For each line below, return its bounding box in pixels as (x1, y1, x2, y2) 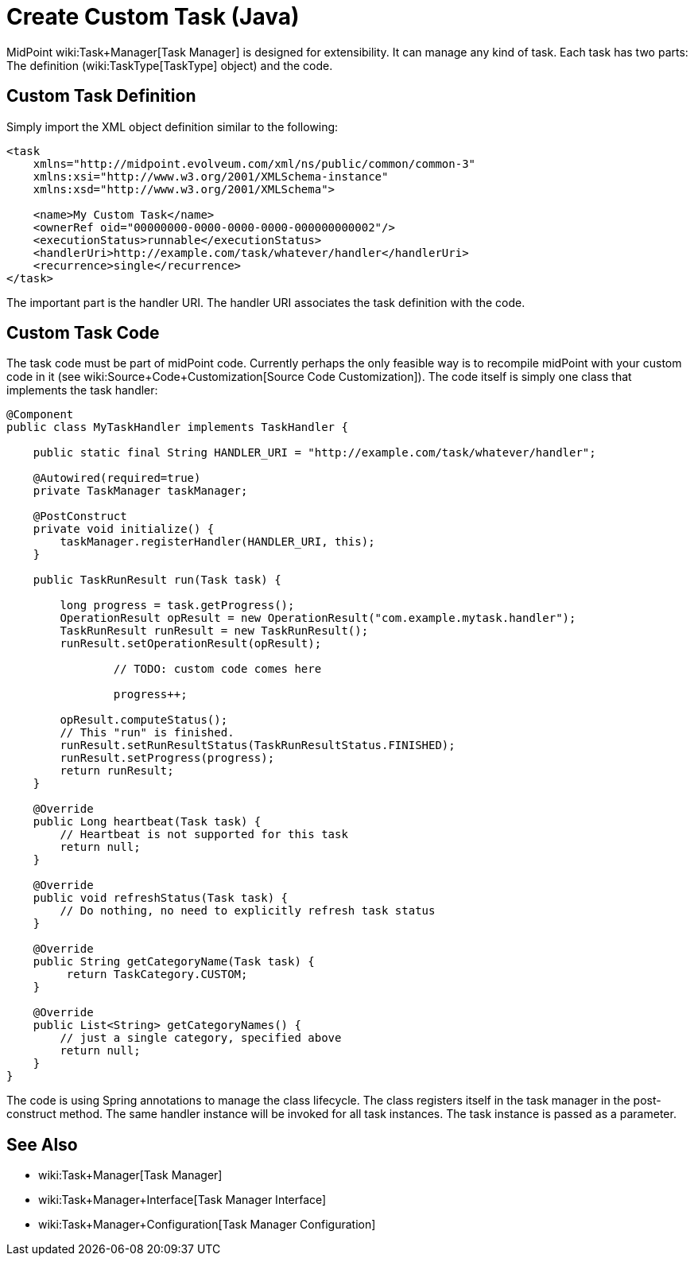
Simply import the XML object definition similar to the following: (6, 119, 339, 134)
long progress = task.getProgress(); (60, 599, 295, 612)
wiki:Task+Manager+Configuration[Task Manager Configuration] (38, 1217, 376, 1232)
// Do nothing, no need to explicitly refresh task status (60, 904, 436, 918)
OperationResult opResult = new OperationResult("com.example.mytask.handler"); (60, 612, 576, 625)
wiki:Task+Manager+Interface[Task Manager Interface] (38, 1193, 327, 1207)
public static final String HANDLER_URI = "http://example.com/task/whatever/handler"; (33, 446, 596, 460)
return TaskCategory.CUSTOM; (66, 968, 248, 981)
